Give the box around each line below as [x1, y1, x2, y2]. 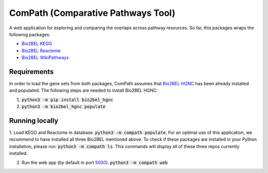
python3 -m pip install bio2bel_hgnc [21, 97, 114, 103]
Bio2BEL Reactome [21, 48, 61, 54]
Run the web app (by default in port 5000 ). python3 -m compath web [21, 159, 168, 166]
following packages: [9, 31, 51, 37]
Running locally [9, 116, 59, 125]
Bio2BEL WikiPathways [21, 55, 69, 60]
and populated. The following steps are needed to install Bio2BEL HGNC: [9, 87, 158, 94]
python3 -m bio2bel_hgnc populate [21, 104, 106, 110]
